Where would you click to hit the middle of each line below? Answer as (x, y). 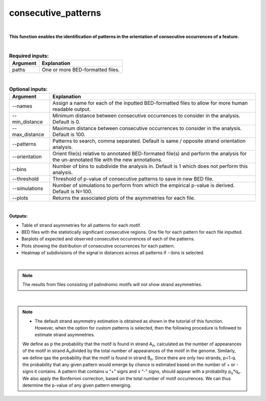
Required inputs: (29, 56)
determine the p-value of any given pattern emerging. (77, 385)
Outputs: (18, 216)
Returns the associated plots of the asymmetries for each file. (124, 198)
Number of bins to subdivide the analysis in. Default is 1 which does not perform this (150, 166)
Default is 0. (66, 122)
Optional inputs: (28, 89)
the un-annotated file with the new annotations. (107, 159)
